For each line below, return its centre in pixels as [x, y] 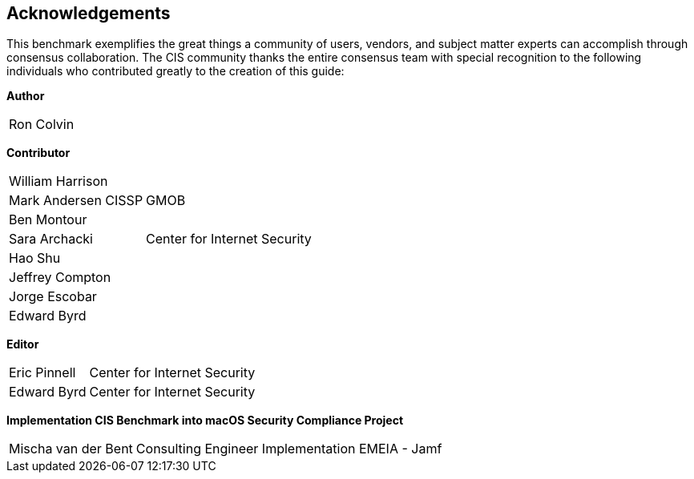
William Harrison [59, 181]
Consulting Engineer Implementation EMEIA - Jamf [289, 449]
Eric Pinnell [42, 373]
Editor [23, 344]
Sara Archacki [51, 239]
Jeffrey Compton [60, 278]
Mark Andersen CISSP [76, 201]
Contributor [38, 153]
